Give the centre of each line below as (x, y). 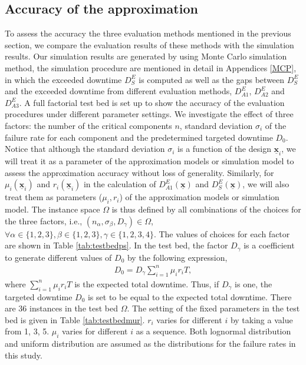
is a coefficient (269, 245)
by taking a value (261, 319)
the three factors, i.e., (44, 220)
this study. (24, 355)
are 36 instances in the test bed (61, 308)
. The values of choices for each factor (222, 233)
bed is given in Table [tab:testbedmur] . (75, 319)
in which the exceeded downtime (63, 79)
